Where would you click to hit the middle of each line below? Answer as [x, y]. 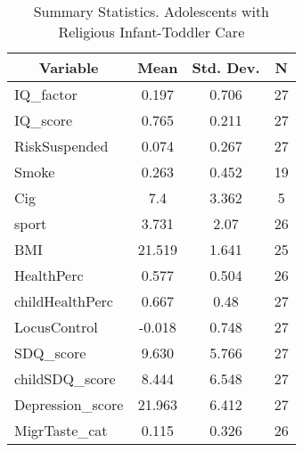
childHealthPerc [64, 301]
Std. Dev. [226, 67]
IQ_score [44, 120]
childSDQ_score [65, 378]
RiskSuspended [61, 146]
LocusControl [56, 327]
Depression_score [69, 404]
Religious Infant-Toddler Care [151, 32]
